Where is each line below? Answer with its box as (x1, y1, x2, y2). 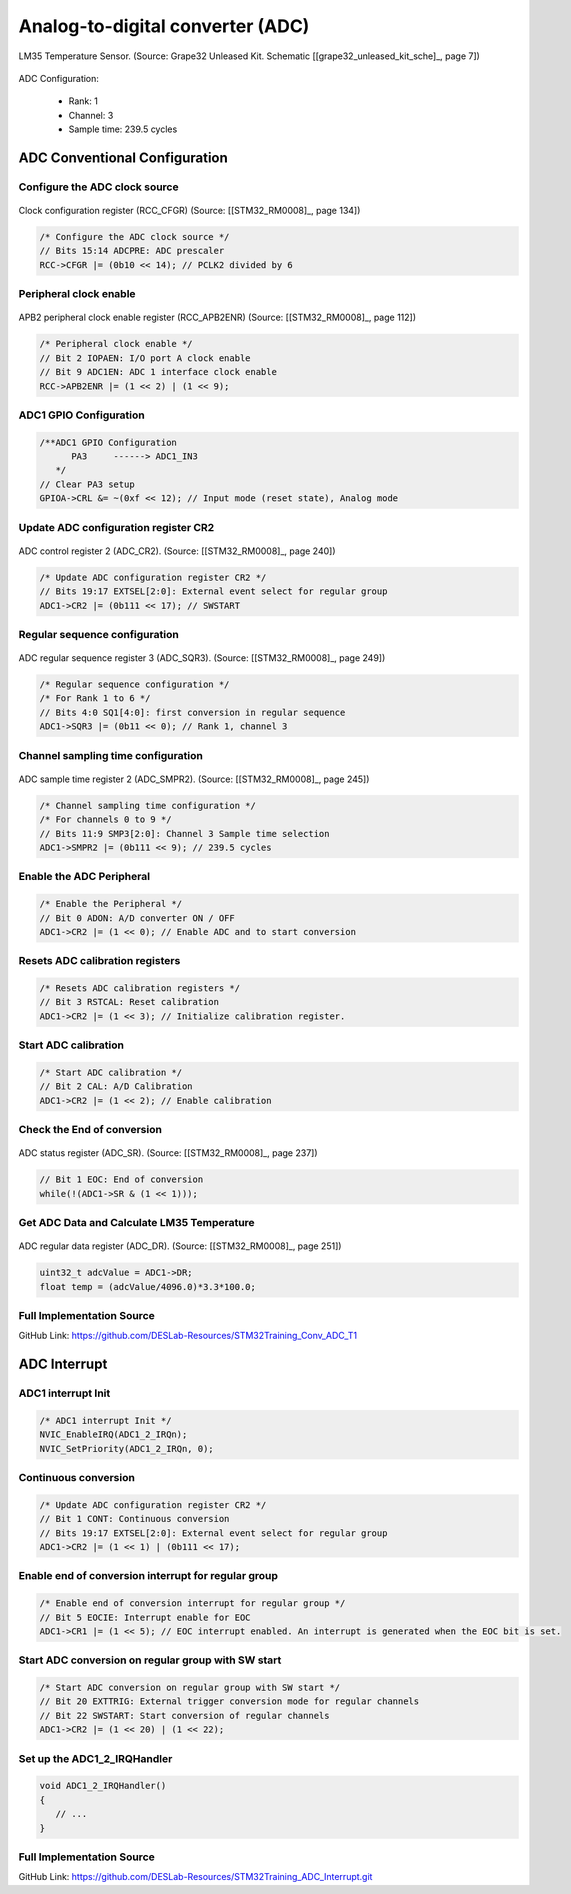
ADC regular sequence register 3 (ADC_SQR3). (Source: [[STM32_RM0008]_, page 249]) (18, 652, 386, 664)
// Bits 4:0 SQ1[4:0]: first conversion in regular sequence (39, 706, 346, 718)
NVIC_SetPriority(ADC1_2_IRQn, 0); (39, 1443, 214, 1454)
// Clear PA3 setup (39, 478, 135, 490)
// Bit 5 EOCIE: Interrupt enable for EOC (39, 1611, 251, 1623)
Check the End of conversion (18, 1123, 162, 1137)
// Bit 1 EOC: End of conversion (39, 1174, 204, 1185)
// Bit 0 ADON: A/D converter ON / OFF (39, 912, 235, 924)
